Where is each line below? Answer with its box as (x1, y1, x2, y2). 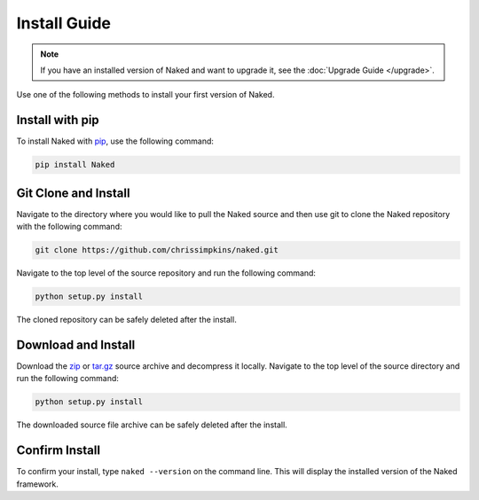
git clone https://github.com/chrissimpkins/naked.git (35, 245, 279, 255)
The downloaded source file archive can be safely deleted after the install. (16, 419, 287, 430)
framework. (16, 479, 59, 489)
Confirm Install (16, 443, 101, 458)
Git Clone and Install (16, 185, 130, 200)
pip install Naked (35, 160, 115, 170)
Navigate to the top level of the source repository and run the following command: (16, 268, 317, 278)
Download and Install (16, 337, 136, 352)
